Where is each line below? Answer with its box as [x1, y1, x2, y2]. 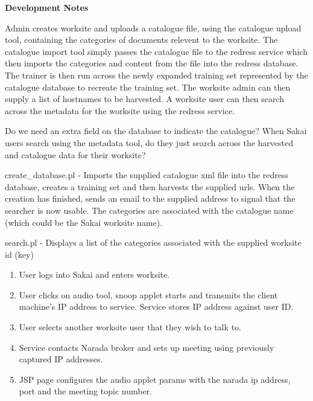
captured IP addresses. [19, 353, 103, 365]
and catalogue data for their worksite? [5, 148, 146, 161]
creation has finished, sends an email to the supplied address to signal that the [5, 192, 296, 205]
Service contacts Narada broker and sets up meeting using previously [19, 341, 274, 353]
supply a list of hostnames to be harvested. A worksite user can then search [5, 92, 285, 105]
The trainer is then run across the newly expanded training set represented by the [5, 68, 308, 81]
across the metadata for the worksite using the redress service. [5, 104, 235, 117]
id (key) [5, 248, 34, 260]
